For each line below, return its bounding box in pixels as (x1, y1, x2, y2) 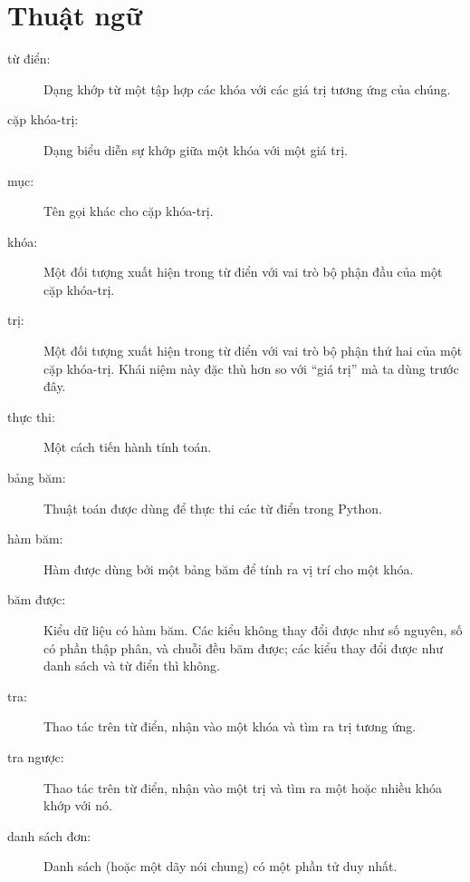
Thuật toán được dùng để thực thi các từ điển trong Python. (43, 498, 383, 517)
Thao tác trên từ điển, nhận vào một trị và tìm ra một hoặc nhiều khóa (43, 778, 442, 797)
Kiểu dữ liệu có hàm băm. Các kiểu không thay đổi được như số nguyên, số (43, 621, 463, 639)
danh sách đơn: (7, 826, 91, 845)
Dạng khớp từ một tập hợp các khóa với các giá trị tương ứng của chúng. (43, 79, 451, 98)
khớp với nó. (43, 796, 112, 815)
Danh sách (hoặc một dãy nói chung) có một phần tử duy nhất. (43, 857, 398, 876)
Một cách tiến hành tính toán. (43, 437, 212, 456)
